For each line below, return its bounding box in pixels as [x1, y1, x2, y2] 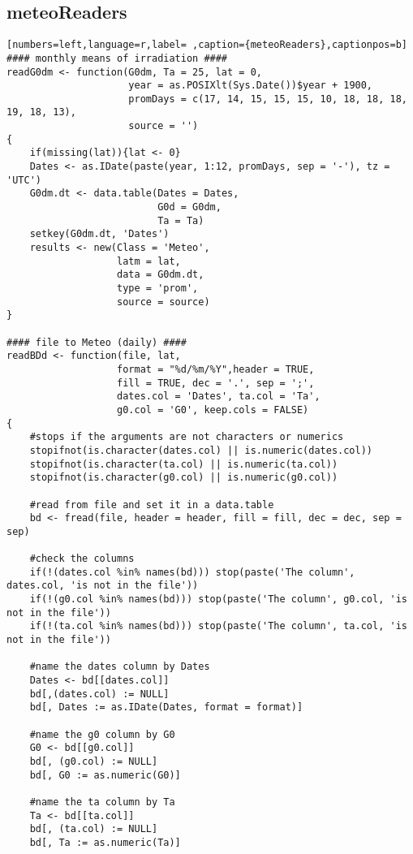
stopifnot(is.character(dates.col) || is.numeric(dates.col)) [29, 444, 373, 456]
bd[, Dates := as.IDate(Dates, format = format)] [29, 701, 303, 714]
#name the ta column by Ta [29, 796, 175, 808]
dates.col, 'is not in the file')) [6, 580, 199, 592]
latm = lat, [117, 255, 181, 267]
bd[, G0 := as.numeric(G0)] [29, 769, 181, 781]
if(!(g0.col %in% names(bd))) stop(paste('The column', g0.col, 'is [29, 593, 407, 606]
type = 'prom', [117, 283, 199, 295]
